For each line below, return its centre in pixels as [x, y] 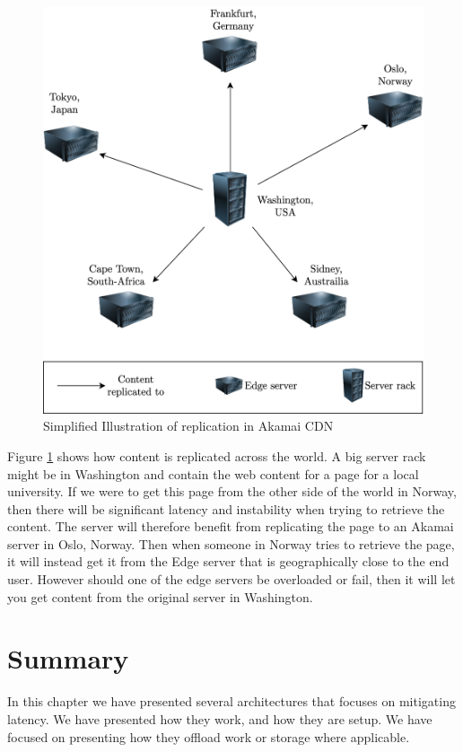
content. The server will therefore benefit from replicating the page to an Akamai [231, 526]
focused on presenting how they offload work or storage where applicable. [209, 736]
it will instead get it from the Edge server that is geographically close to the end [228, 561]
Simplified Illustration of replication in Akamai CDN [188, 426]
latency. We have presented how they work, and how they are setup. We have [220, 718]
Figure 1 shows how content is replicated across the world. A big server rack [217, 455]
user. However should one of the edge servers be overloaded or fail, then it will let [231, 579]
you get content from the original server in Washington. [160, 596]
